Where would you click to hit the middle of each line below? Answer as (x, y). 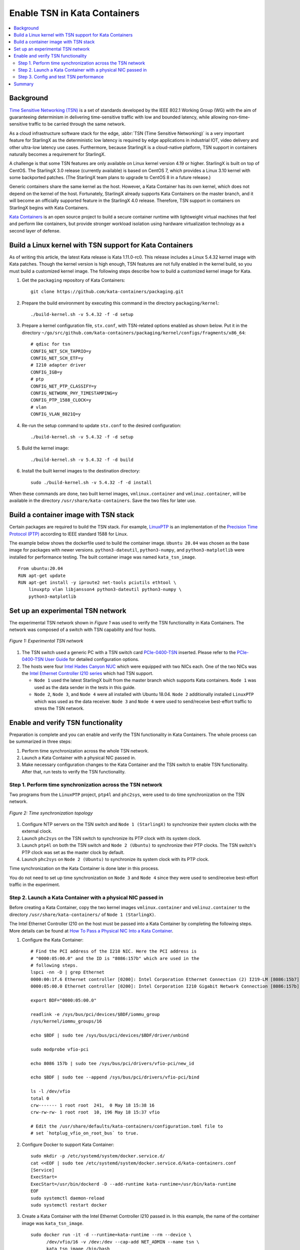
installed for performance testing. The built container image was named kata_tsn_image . (103, 557)
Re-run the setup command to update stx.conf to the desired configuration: (101, 425)
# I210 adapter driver (58, 365)
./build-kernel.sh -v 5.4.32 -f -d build (82, 459)
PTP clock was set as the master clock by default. (73, 852)
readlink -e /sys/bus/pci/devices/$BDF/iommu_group (95, 1014)
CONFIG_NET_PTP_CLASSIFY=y (64, 386)
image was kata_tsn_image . (52, 1223)
